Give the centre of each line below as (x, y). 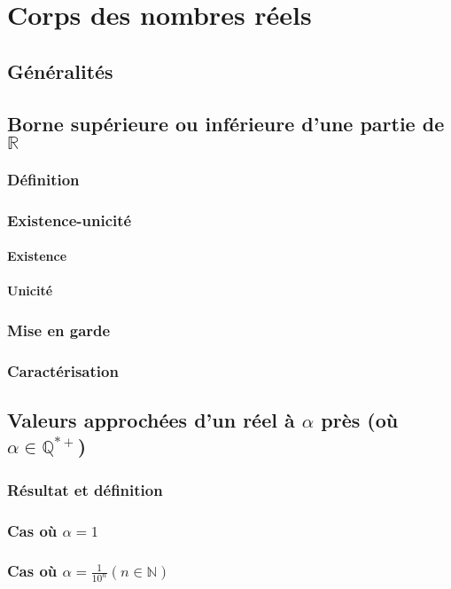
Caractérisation (63, 370)
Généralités (60, 71)
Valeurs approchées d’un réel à (151, 420)
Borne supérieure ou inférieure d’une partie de (226, 123)
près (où (360, 420)
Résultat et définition (85, 489)
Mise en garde (59, 330)
